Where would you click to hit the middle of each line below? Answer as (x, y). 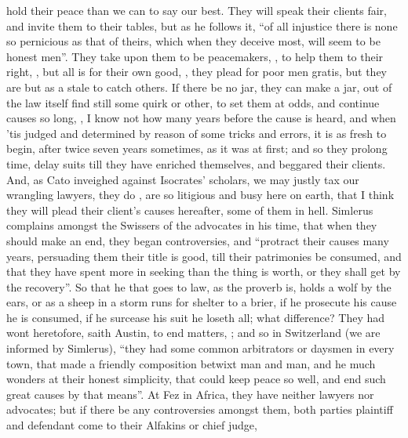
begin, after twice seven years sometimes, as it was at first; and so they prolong (197, 148)
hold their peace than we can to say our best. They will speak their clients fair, (197, 10)
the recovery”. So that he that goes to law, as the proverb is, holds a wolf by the (199, 286)
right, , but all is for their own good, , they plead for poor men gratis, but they (197, 72)
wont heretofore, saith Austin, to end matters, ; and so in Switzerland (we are (193, 333)
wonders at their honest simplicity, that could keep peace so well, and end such (196, 379)
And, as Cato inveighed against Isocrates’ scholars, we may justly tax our (183, 179)
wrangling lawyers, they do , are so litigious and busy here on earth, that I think (200, 195)
